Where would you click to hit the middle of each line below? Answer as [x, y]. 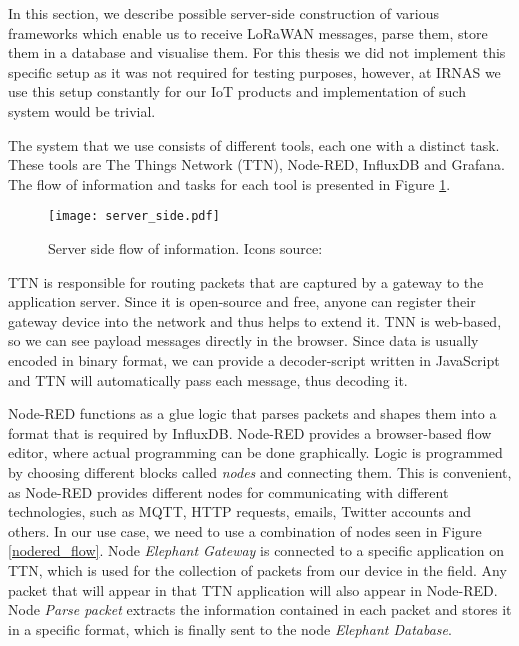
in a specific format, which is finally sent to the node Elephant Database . [230, 628]
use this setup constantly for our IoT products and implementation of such [237, 91]
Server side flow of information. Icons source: [185, 248]
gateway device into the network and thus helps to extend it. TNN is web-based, [255, 320]
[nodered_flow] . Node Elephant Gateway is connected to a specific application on [256, 550]
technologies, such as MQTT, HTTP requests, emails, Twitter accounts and [240, 511]
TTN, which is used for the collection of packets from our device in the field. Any [257, 569]
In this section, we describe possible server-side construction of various [223, 13]
